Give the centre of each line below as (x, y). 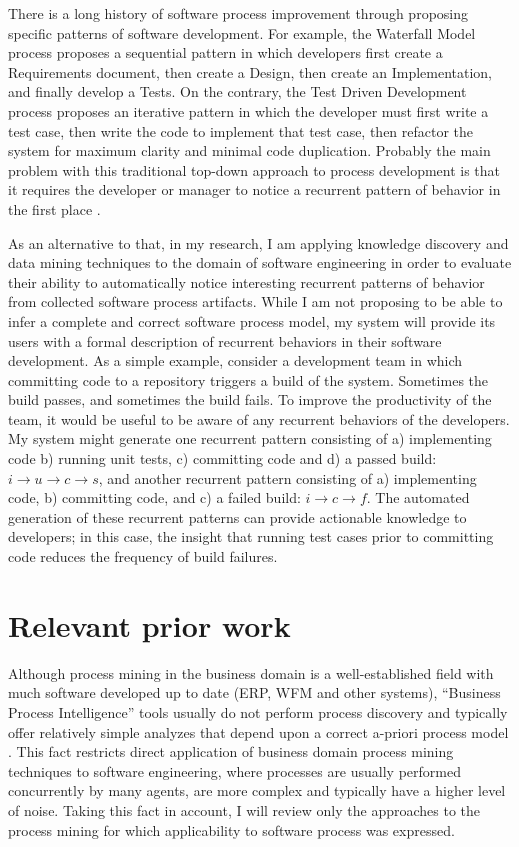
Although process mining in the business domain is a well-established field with (251, 672)
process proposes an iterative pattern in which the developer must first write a (248, 110)
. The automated (418, 497)
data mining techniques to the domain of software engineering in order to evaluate (260, 262)
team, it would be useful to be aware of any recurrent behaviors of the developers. (259, 418)
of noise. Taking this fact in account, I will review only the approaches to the (244, 809)
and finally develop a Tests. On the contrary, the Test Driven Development (237, 91)
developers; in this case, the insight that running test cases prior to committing (251, 536)
